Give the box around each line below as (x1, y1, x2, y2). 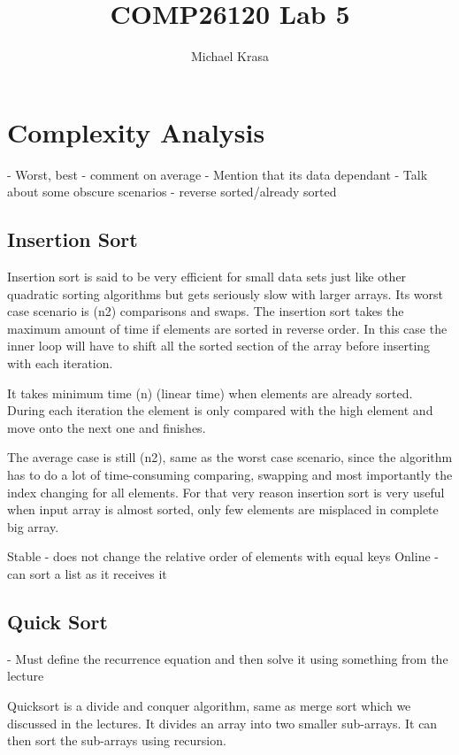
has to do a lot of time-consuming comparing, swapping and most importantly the (7, 465, 453, 483)
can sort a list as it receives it (7, 564, 167, 582)
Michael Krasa (190, 47, 269, 65)
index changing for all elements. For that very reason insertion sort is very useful (7, 482, 445, 501)
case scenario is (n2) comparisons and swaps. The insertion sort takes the (7, 302, 404, 320)
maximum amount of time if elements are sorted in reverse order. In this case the (7, 319, 448, 337)
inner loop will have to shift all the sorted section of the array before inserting (7, 336, 431, 355)
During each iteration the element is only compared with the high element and (7, 401, 433, 420)
